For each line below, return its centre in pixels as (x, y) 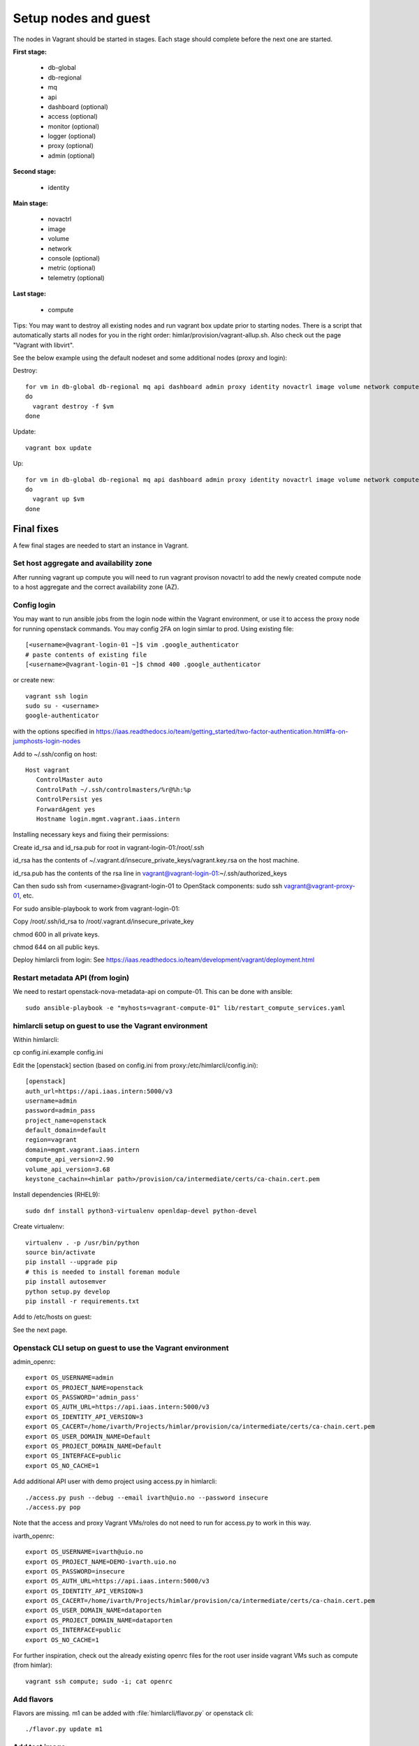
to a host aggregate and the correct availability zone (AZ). (96, 587)
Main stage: (31, 203)
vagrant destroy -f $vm (73, 406)
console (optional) (74, 258)
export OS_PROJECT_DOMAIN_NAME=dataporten (99, 1620)
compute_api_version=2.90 (70, 1160)
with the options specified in (53, 731)
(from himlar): (32, 1665)
